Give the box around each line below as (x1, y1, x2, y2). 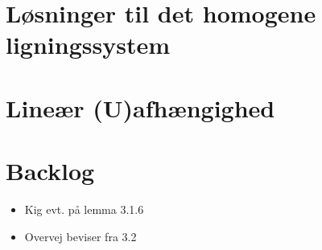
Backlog (6, 154, 95, 187)
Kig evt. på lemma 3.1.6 (24, 201, 144, 218)
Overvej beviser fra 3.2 (24, 227, 137, 244)
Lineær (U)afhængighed (6, 91, 275, 124)
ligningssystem (6, 28, 171, 61)
